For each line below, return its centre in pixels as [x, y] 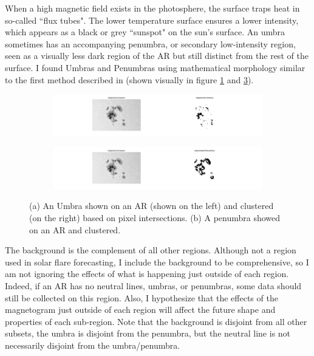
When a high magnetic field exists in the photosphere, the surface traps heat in [152, 8]
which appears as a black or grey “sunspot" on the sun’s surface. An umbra [145, 32]
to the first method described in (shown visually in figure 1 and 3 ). [129, 79]
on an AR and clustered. [75, 229]
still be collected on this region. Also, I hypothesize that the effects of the [142, 297]
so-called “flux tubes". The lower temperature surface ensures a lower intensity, [152, 20]
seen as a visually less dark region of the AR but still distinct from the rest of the [157, 56]
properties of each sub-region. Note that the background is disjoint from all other [156, 321]
